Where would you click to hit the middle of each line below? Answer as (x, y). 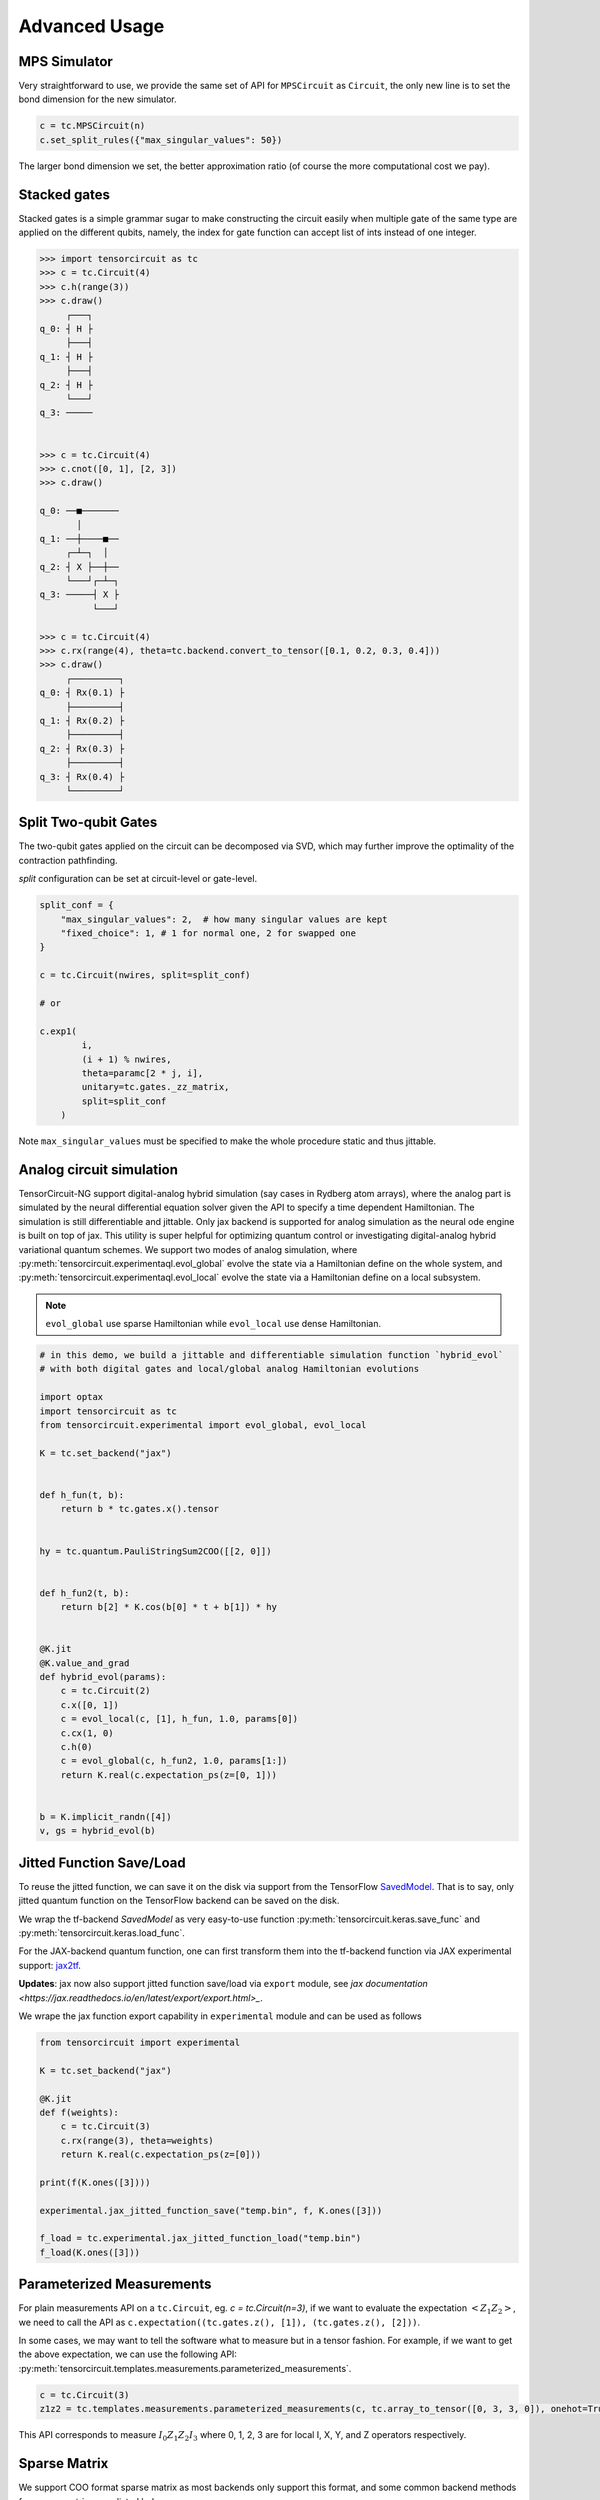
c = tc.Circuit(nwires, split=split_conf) (145, 975)
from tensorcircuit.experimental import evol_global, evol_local (203, 1425)
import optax (71, 1397)
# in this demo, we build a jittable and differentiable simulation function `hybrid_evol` (271, 1355)
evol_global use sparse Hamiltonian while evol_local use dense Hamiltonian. (213, 1324)
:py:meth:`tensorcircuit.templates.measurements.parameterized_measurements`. (185, 2368)
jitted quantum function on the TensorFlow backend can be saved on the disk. (179, 1901)
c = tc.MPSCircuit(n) (92, 126)
